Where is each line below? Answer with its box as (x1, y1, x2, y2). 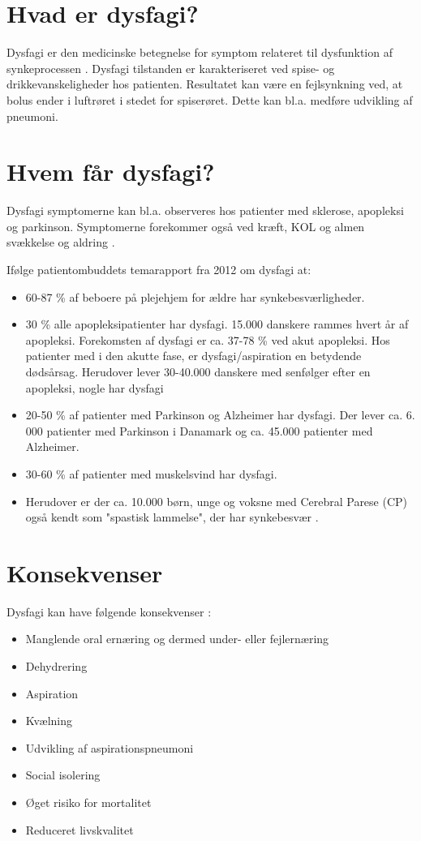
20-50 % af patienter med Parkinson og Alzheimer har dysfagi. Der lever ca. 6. (25, 406, 415, 423)
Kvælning (25, 712, 72, 729)
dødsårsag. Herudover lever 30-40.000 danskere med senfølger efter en (25, 363, 371, 380)
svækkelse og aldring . (6, 234, 115, 251)
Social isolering (25, 766, 101, 783)
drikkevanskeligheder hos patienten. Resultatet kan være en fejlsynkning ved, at (6, 75, 403, 92)
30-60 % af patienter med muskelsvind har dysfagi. (25, 465, 277, 482)
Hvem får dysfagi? (6, 155, 215, 188)
